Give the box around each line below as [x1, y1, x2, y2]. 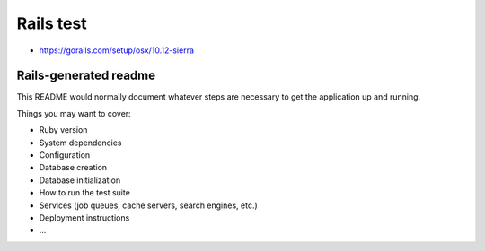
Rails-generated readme [16, 68, 156, 83]
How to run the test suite [39, 187, 130, 198]
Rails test [16, 13, 87, 33]
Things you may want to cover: [16, 108, 131, 118]
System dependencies [39, 137, 122, 148]
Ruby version [39, 125, 88, 135]
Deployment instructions [39, 212, 130, 223]
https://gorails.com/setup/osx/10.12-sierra [39, 45, 195, 56]
